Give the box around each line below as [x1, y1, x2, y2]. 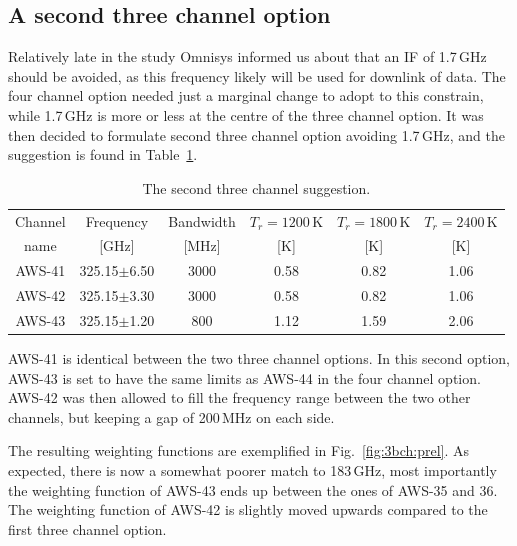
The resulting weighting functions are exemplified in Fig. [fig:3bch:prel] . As [8, 440, 470, 461]
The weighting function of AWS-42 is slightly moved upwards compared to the [8, 499, 488, 520]
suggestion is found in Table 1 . [8, 144, 198, 165]
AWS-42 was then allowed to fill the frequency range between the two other [8, 387, 471, 408]
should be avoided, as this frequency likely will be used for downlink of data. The [8, 65, 506, 86]
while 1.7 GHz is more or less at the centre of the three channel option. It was [8, 104, 484, 125]
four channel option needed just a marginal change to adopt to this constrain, [8, 85, 484, 106]
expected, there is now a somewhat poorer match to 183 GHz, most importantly [8, 460, 497, 481]
